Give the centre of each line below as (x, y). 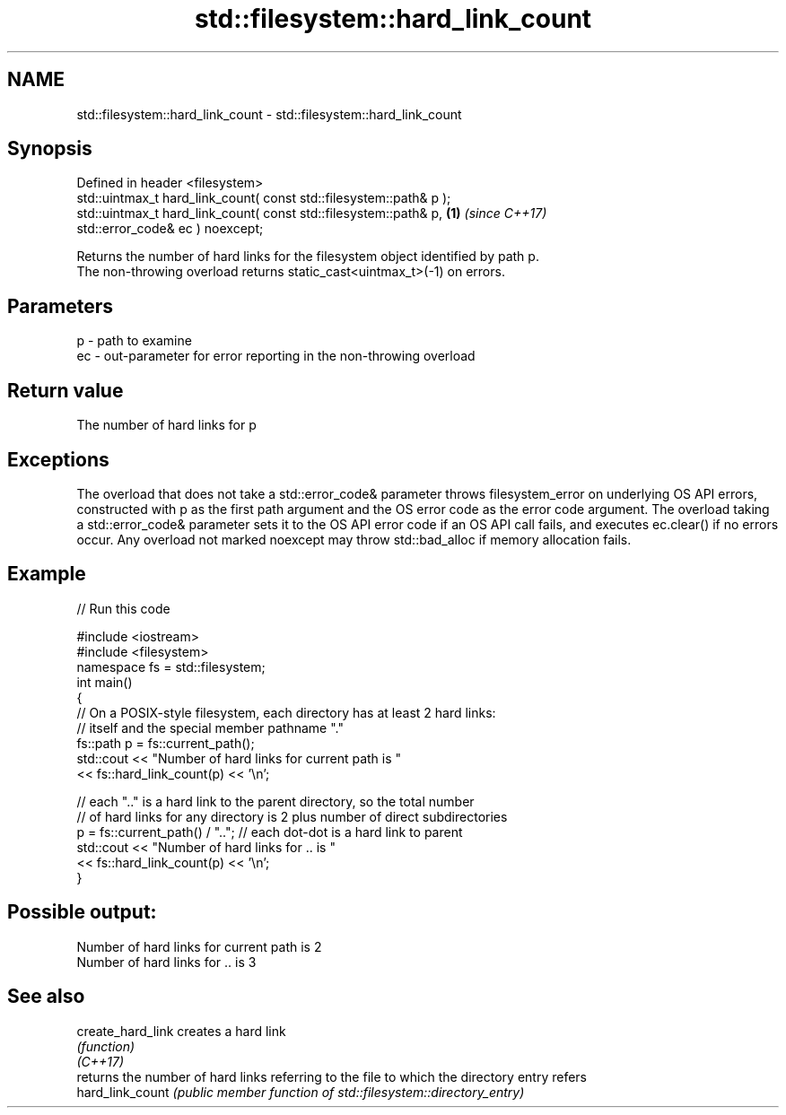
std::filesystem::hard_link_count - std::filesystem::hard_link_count (269, 114)
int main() (105, 682)
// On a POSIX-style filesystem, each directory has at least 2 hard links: (286, 712)
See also (46, 997)
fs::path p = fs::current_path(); (166, 743)
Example (47, 574)
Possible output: (82, 912)
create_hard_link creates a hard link (181, 1031)
